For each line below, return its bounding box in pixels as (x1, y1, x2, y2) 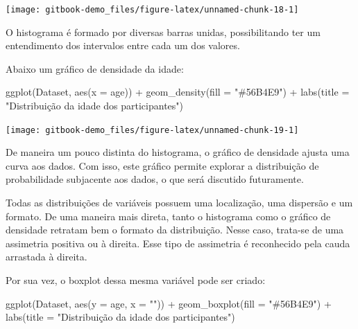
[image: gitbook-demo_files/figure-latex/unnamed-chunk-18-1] (6, 5, 299, 15)
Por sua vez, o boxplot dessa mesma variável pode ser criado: (6, 273, 266, 287)
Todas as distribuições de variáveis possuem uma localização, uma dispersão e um (6, 195, 353, 210)
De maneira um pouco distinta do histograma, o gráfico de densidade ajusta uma (6, 145, 350, 159)
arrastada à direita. (6, 249, 87, 264)
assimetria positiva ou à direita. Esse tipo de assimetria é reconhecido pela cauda (6, 235, 350, 250)
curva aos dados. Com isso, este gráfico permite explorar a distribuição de (6, 158, 319, 172)
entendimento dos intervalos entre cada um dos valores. (6, 38, 240, 53)
